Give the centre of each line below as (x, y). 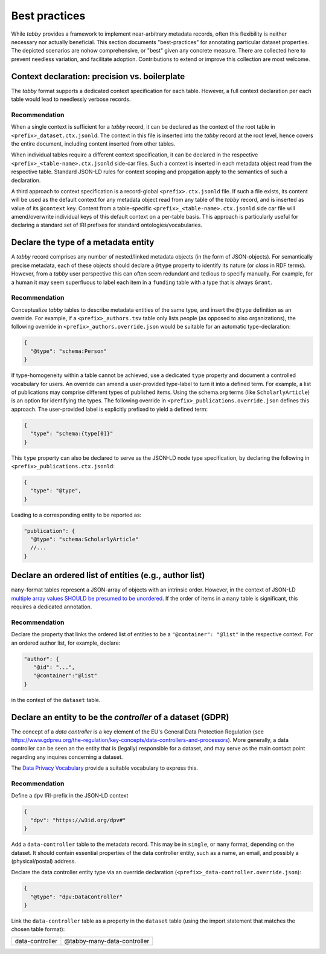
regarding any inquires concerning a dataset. (67, 757)
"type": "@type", (56, 491)
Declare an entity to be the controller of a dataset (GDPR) (120, 717)
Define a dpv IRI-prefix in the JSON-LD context (70, 796)
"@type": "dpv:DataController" (77, 897)
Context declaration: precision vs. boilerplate (98, 76)
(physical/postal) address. (44, 861)
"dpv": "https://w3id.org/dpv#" (78, 820)
